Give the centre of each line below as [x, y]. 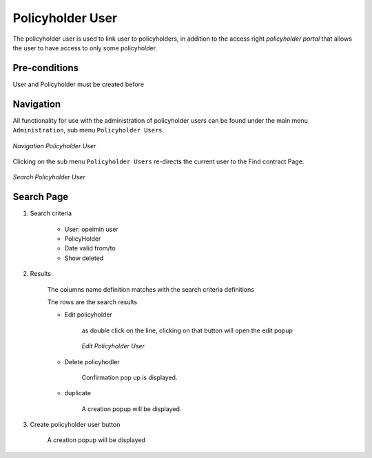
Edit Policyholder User [113, 346]
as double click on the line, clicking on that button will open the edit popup [187, 330]
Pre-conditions [46, 68]
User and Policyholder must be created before [79, 84]
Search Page [41, 197]
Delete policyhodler [92, 361]
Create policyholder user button [75, 425]
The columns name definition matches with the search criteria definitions [151, 289]
